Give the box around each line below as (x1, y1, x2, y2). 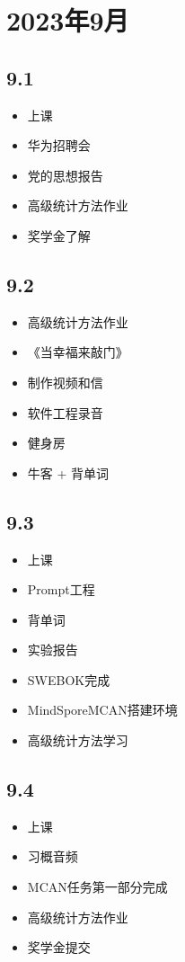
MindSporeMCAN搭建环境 (27, 700, 178, 719)
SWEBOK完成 (27, 670, 110, 689)
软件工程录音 (27, 403, 103, 422)
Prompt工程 (27, 580, 95, 599)
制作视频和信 (27, 372, 103, 391)
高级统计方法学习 (27, 731, 128, 750)
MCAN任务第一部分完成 (27, 877, 168, 896)
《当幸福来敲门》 (27, 343, 128, 361)
